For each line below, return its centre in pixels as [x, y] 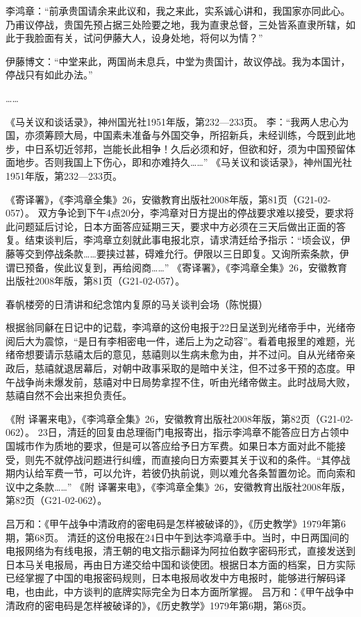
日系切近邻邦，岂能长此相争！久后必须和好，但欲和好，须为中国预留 [190, 148]
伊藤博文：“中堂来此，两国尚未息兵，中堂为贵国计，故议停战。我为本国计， [178, 61]
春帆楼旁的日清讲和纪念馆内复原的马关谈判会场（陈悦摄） [137, 304]
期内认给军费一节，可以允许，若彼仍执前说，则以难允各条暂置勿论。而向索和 [180, 473]
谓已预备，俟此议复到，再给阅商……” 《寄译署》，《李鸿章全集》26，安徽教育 [177, 267]
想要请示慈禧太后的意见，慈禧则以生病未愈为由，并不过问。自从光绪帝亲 [190, 354]
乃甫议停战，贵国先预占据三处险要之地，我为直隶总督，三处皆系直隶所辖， [176, 24]
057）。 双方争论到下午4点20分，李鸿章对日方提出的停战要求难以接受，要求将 [180, 213]
